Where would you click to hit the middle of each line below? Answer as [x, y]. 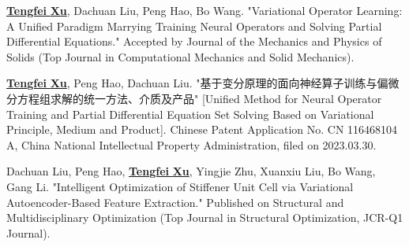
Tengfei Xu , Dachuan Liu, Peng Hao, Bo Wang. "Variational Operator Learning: [204, 10]
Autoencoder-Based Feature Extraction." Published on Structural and [175, 202]
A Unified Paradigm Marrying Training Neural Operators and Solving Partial [194, 26]
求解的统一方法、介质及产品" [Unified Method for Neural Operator [216, 98]
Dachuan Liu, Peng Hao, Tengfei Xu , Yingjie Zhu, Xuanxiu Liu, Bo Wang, [191, 171]
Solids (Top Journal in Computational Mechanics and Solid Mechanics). [180, 56]
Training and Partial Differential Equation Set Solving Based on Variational [190, 114]
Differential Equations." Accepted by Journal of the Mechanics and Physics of [194, 41]
